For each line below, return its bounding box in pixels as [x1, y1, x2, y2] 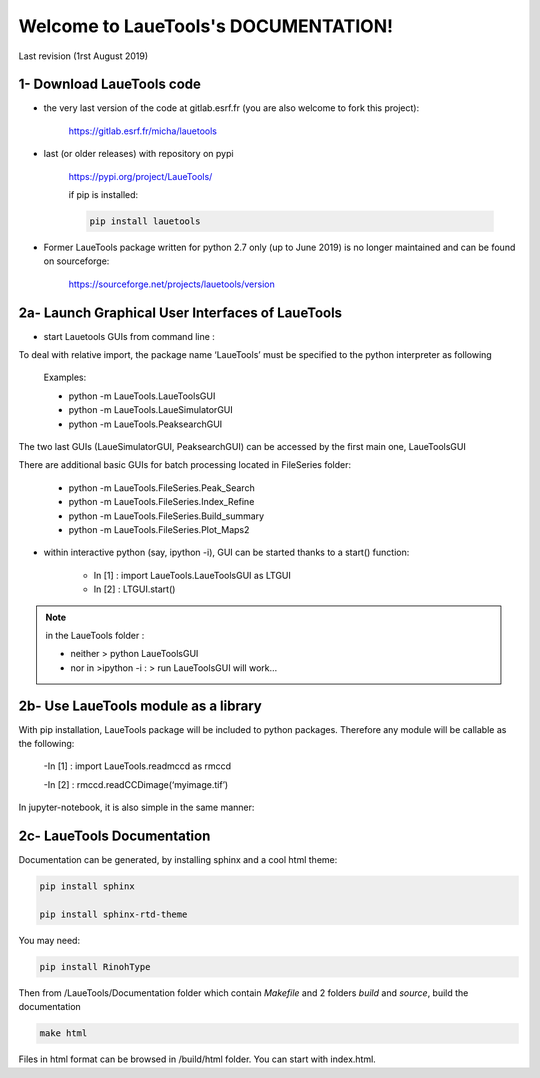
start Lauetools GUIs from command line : [43, 330, 215, 342]
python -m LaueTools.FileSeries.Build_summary [68, 510, 265, 522]
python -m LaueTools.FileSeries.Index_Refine [68, 496, 255, 508]
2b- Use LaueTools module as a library [18, 697, 262, 714]
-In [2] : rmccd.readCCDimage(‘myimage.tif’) [43, 778, 229, 790]
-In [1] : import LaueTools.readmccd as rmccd [43, 760, 232, 772]
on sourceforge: [43, 255, 110, 267]
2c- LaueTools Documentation [18, 827, 211, 844]
